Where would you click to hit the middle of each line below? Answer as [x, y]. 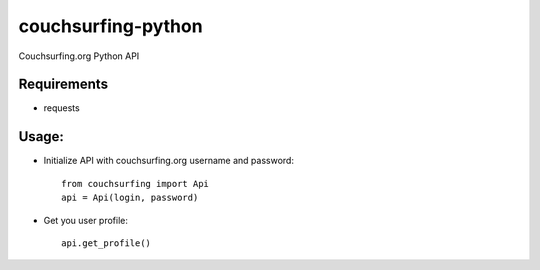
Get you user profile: [86, 220]
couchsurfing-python [111, 26]
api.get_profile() [106, 243]
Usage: [41, 136]
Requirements [63, 84]
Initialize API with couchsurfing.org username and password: [169, 161]
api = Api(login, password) [130, 198]
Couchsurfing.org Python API [79, 56]
